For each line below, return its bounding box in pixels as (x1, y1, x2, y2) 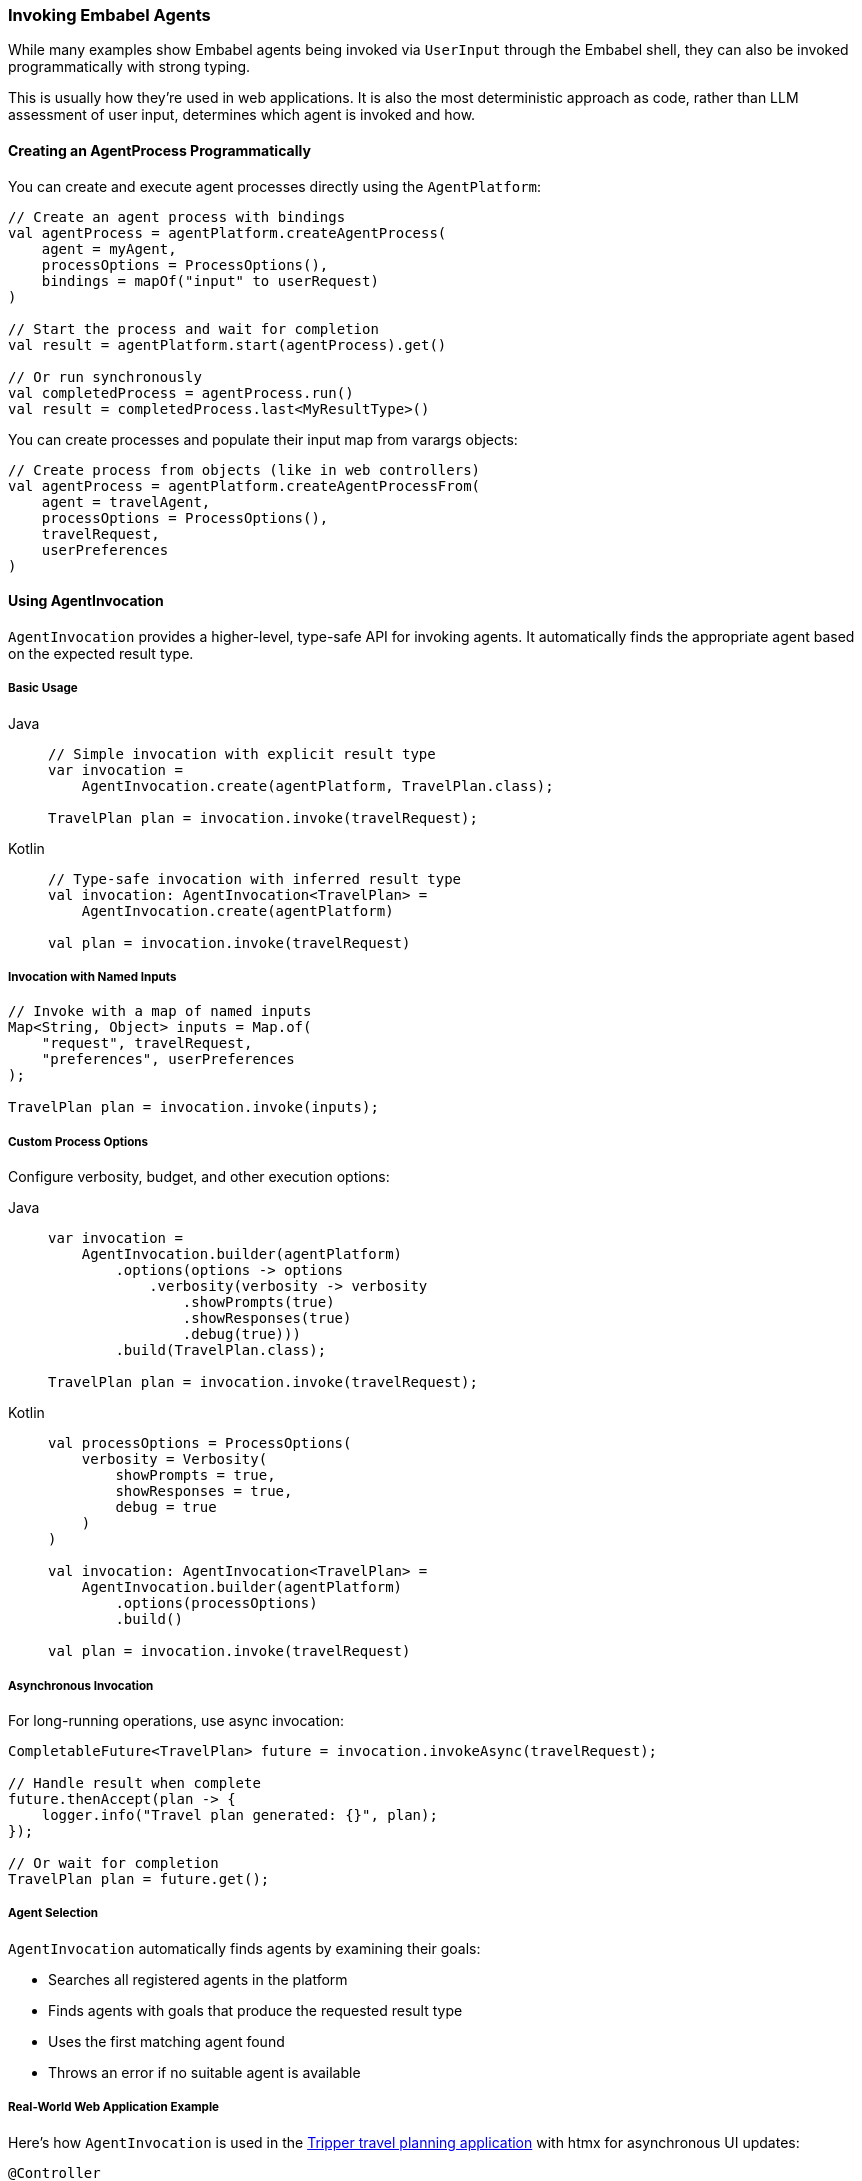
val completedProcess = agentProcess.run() (8, 384, 354, 401)
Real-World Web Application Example (8, 2100, 219, 2115)
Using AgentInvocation (8, 592, 164, 610)
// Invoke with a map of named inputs (8, 1003, 312, 1020)
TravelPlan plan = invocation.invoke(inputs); (8, 1099, 379, 1116)
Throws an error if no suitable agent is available (48, 2063, 361, 2081)
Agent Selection (8, 1906, 99, 1921)
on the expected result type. (8, 644, 194, 662)
